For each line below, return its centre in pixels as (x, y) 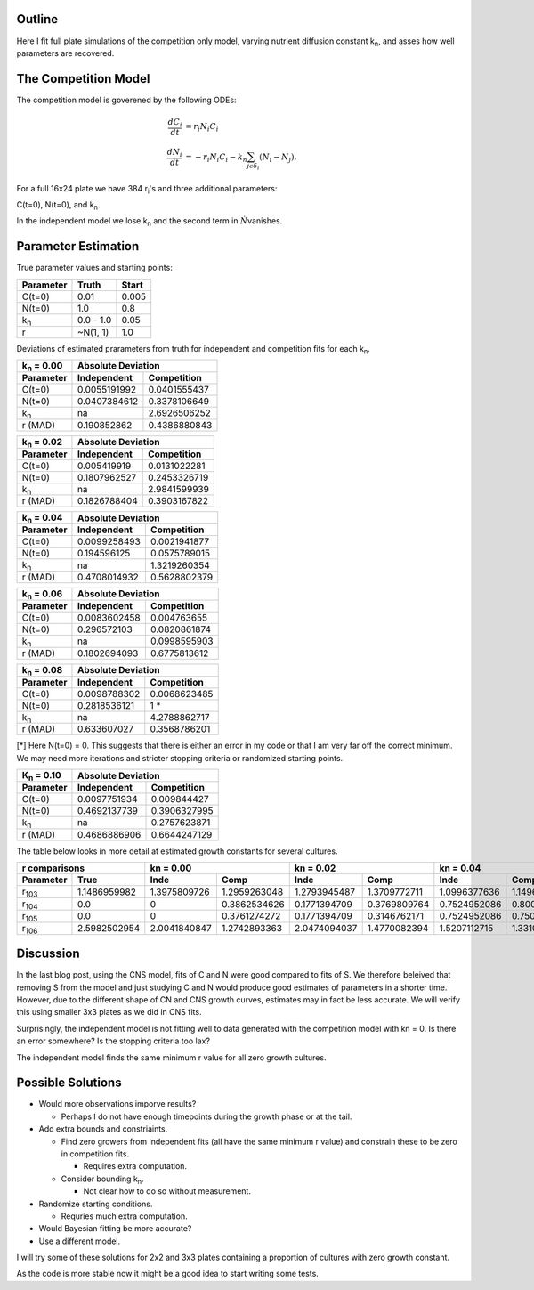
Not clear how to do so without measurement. (167, 1191)
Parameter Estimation (78, 246)
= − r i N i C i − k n (217, 158)
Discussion (48, 954)
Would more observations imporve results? (117, 1104)
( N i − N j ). (278, 158)
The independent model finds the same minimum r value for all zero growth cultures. (171, 1057)
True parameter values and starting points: (94, 268)
